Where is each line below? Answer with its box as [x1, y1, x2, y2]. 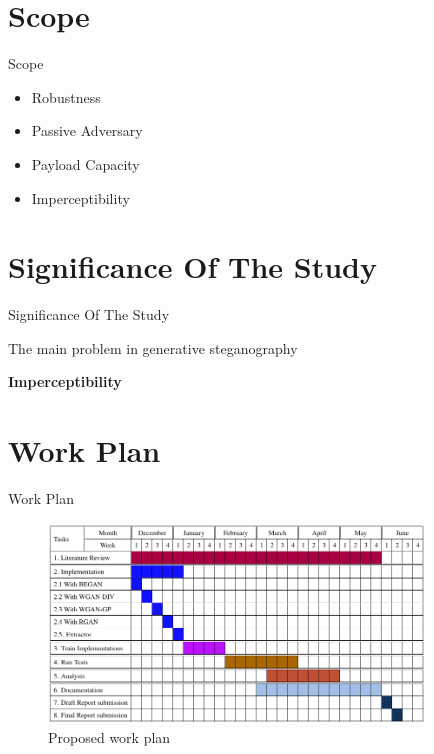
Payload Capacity [31, 153, 140, 174]
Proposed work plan [48, 727, 171, 748]
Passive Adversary [31, 120, 143, 141]
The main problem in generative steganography [8, 337, 298, 358]
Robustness [31, 86, 101, 107]
